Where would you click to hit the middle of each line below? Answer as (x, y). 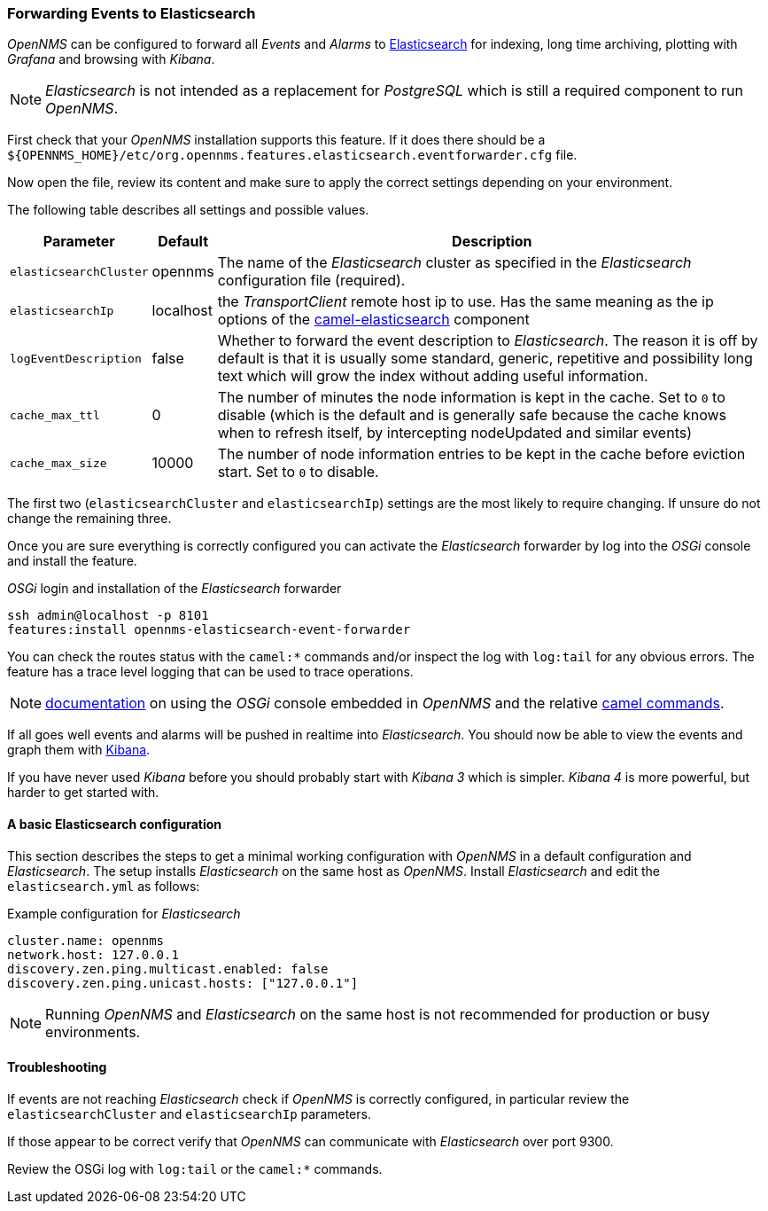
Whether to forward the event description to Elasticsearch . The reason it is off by (488, 341)
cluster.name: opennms (86, 940)
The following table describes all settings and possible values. (188, 210)
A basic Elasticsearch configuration (114, 824)
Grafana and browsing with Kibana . (111, 59)
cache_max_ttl (55, 415)
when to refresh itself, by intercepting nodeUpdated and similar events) (455, 433)
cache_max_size (58, 463)
